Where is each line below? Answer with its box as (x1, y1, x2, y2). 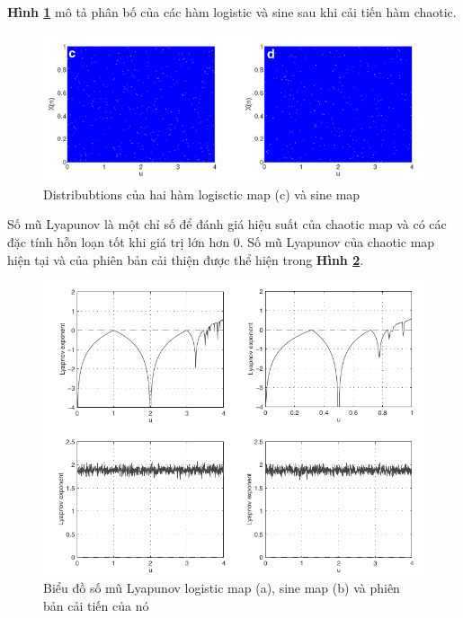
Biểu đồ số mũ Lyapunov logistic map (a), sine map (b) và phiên (43, 578, 400, 597)
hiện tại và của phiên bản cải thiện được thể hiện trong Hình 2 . (7, 250, 364, 269)
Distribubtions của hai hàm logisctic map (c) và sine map (43, 184, 361, 203)
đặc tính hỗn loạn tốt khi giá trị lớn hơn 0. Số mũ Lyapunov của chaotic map (7, 233, 435, 251)
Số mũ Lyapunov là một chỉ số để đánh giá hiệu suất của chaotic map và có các (7, 215, 447, 234)
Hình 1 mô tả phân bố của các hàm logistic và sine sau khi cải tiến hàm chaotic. (7, 3, 457, 21)
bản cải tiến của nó (43, 596, 149, 614)
